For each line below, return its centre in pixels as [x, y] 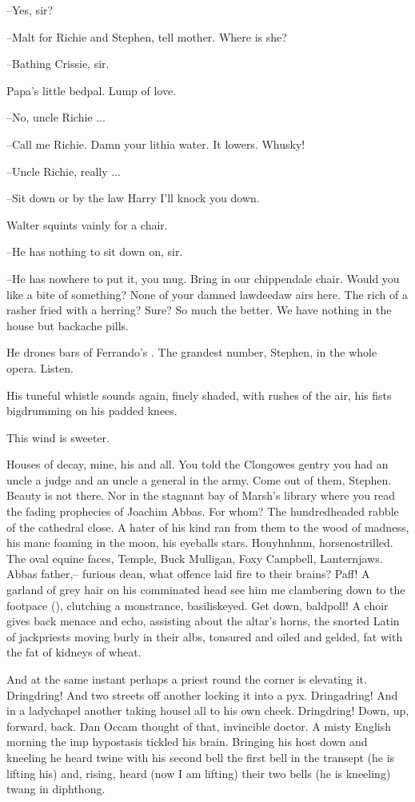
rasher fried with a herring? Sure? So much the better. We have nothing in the [199, 310]
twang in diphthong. [56, 789]
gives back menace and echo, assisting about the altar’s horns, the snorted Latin [203, 621]
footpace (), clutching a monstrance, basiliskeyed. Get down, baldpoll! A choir [198, 605]
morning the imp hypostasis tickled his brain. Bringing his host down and [187, 742]
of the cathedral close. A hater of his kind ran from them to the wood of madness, [208, 527]
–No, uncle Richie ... [56, 117]
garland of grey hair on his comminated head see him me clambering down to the [206, 590]
